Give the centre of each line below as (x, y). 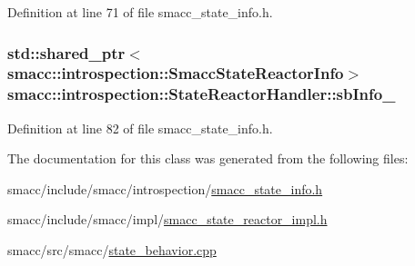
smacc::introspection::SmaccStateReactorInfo (176, 73)
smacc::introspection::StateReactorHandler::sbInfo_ (202, 94)
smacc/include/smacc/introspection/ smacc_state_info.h (165, 188)
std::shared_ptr (66, 52)
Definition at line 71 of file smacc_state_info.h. (140, 12)
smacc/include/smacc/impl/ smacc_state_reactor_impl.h (167, 219)
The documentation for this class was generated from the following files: (208, 158)
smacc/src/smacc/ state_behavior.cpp (112, 250)
